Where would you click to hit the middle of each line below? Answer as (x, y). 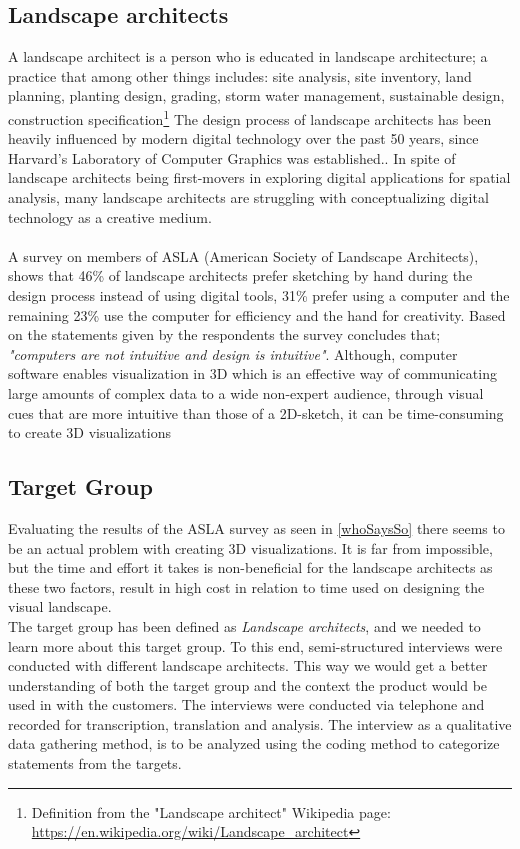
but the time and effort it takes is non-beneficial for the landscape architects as (250, 567)
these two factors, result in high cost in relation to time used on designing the (246, 586)
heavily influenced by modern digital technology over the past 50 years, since (243, 138)
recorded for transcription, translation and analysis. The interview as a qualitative (260, 723)
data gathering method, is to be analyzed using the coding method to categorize (254, 743)
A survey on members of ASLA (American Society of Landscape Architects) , (243, 255)
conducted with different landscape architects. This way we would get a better (248, 665)
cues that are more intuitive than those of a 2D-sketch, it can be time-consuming (256, 412)
